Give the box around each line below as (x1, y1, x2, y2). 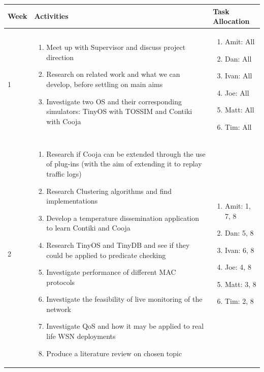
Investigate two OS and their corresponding (46, 96, 182, 106)
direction (46, 51, 74, 62)
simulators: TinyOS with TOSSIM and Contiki (46, 106, 192, 117)
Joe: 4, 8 (224, 262, 251, 272)
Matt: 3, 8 (224, 278, 256, 289)
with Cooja (46, 116, 81, 126)
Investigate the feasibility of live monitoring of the (46, 294, 203, 304)
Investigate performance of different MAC (46, 267, 176, 277)
